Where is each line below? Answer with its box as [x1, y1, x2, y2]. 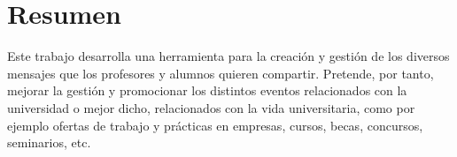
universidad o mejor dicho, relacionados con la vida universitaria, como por [7, 98, 415, 116]
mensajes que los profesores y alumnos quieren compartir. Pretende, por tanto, [7, 64, 434, 82]
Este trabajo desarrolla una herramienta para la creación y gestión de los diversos [7, 47, 450, 65]
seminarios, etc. [7, 133, 91, 152]
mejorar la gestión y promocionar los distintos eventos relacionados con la [7, 81, 407, 100]
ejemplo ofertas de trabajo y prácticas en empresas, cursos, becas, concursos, [7, 116, 423, 134]
